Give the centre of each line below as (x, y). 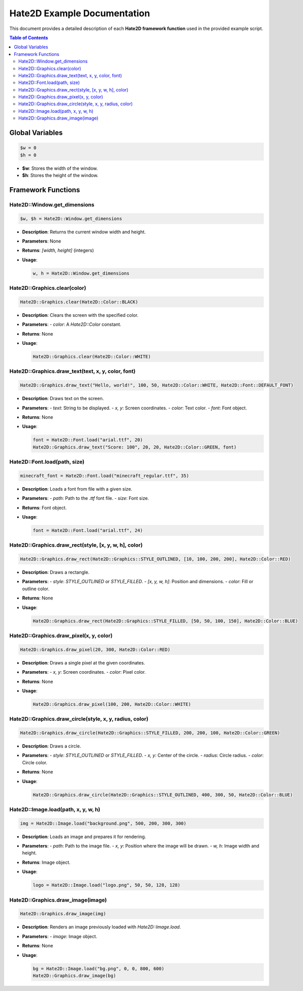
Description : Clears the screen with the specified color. (80, 315)
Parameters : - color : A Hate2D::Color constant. (72, 324)
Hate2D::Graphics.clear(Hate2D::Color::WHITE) (92, 356)
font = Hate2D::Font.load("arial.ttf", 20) (88, 440)
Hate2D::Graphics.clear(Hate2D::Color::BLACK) (79, 302)
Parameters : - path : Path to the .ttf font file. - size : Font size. (86, 498)
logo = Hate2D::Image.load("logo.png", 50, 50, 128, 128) (107, 885)
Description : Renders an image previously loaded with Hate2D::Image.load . (102, 927)
